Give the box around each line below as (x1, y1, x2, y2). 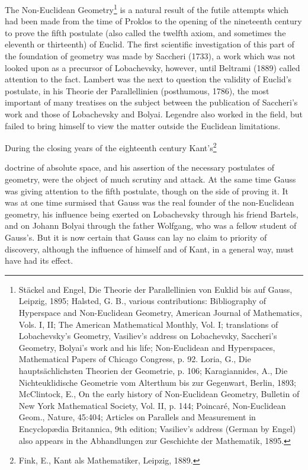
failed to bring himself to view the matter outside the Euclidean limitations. (5, 119, 281, 132)
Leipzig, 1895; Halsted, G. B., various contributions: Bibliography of (18, 295, 266, 307)
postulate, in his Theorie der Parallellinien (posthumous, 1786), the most (5, 84, 269, 97)
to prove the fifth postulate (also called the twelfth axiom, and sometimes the (5, 26, 286, 39)
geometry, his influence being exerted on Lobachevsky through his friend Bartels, (5, 207, 299, 220)
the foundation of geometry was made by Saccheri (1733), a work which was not (5, 50, 296, 62)
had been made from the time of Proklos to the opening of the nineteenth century (5, 15, 302, 27)
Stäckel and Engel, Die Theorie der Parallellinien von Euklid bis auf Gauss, (18, 283, 293, 295)
